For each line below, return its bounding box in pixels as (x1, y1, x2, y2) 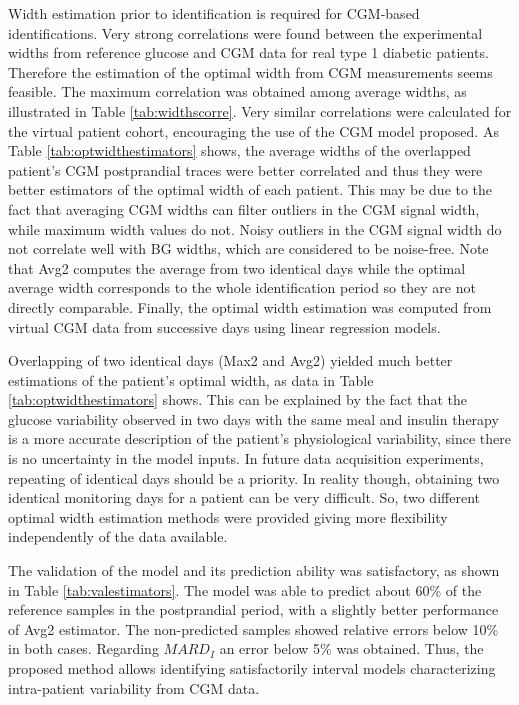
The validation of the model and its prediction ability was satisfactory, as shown (8, 560, 500, 581)
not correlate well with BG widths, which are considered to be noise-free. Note (8, 238, 489, 259)
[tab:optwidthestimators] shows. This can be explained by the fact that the (8, 389, 467, 410)
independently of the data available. (8, 526, 228, 547)
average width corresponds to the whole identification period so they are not (8, 277, 476, 298)
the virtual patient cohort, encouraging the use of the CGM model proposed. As (8, 120, 499, 141)
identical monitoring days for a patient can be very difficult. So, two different (8, 487, 480, 508)
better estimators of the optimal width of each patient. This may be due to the (8, 179, 493, 200)
